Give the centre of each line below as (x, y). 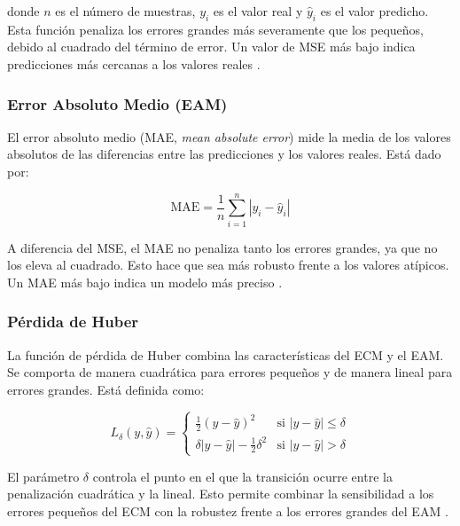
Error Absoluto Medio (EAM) (117, 103)
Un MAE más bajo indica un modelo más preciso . (145, 282)
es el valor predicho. (374, 11)
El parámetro (43, 476)
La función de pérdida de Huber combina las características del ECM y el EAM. (226, 354)
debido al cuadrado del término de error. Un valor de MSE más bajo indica (211, 47)
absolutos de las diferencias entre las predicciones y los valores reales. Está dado (224, 154)
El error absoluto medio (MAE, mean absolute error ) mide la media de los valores (229, 136)
